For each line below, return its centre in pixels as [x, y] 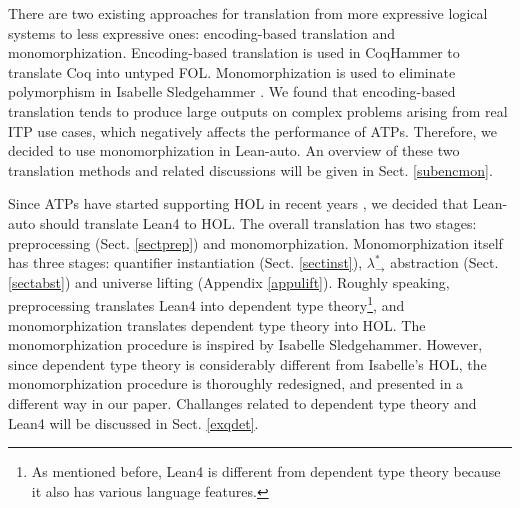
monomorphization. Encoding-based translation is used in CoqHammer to [234, 52]
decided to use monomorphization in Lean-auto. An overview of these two [234, 150]
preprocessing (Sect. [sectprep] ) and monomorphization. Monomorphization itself [255, 242]
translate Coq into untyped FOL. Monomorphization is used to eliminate [232, 71]
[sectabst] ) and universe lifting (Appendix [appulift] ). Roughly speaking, [229, 281]
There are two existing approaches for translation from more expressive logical [248, 13]
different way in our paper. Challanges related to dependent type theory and [242, 402]
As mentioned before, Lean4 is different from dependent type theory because [266, 471]
